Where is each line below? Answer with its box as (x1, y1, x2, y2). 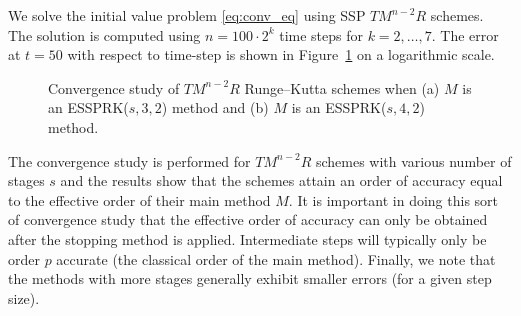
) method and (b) (161, 97, 269, 118)
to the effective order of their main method (8, 189, 271, 210)
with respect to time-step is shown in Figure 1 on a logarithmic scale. (67, 44, 495, 65)
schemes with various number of (315, 150, 512, 171)
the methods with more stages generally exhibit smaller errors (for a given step (8, 268, 492, 289)
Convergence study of (48, 77, 180, 98)
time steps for (279, 24, 363, 45)
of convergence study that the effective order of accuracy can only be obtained (8, 209, 488, 230)
